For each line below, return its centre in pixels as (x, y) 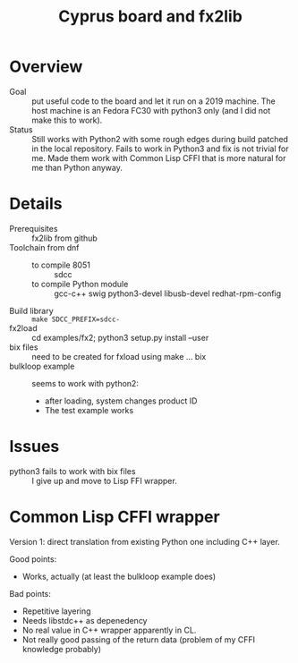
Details (36, 204)
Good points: (33, 559)
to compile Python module (80, 284)
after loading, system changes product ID (121, 401)
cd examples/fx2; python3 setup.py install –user (120, 337)
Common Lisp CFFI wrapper (115, 517)
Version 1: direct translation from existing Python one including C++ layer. (145, 541)
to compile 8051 (61, 265)
